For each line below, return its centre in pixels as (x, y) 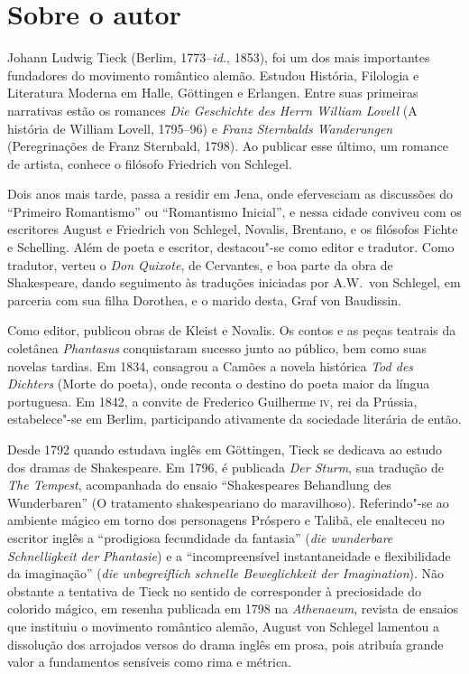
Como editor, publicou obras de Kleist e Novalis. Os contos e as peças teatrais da (232, 330)
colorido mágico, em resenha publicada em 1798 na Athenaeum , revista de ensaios (233, 608)
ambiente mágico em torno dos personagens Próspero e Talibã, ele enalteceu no (226, 520)
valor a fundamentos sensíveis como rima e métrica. (149, 662)
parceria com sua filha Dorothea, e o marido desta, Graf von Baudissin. (204, 300)
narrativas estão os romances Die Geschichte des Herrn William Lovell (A (212, 110)
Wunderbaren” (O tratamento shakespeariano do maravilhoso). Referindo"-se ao (228, 502)
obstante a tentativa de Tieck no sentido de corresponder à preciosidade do (214, 590)
